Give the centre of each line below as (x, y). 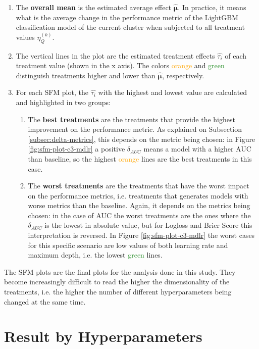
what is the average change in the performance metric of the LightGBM (127, 17)
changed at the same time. (45, 301)
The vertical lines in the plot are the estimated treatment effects (115, 55)
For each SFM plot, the (52, 92)
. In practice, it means (212, 7)
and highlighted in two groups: (63, 102)
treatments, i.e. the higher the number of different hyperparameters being (118, 292)
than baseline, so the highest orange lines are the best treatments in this (140, 158)
